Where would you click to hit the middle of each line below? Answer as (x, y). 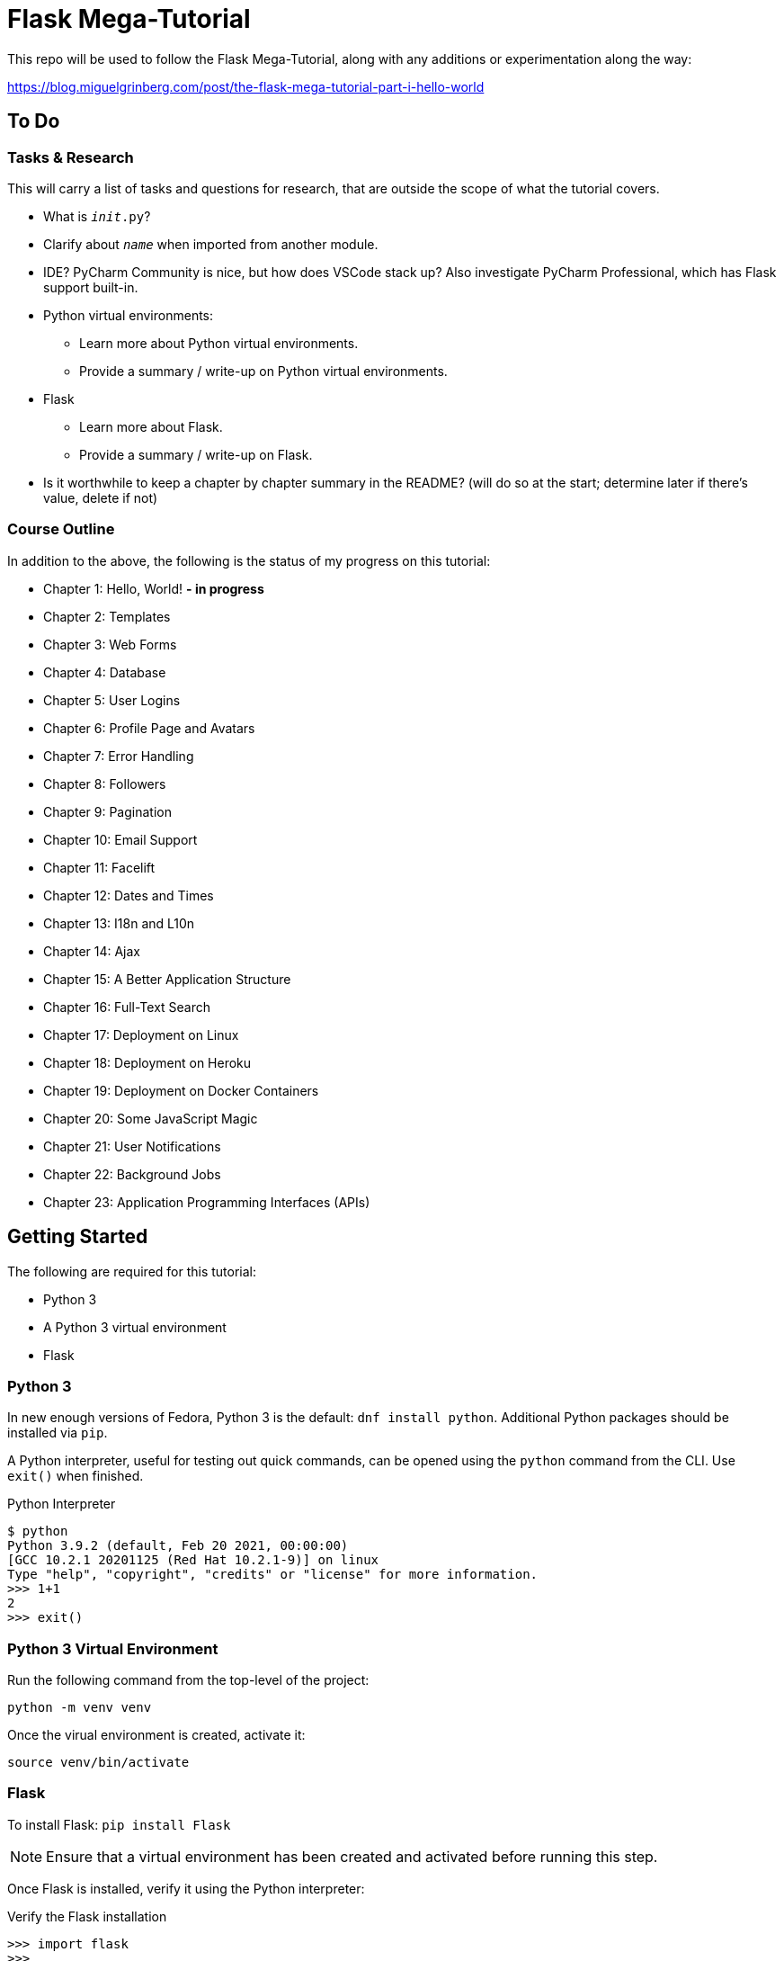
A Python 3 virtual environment (135, 1327)
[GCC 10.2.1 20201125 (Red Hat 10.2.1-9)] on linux (193, 1560)
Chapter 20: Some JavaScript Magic (151, 1118)
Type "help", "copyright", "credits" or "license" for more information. (273, 1575)
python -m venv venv (80, 1708)
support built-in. (91, 287)
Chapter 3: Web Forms (110, 644)
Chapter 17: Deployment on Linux (141, 1034)
